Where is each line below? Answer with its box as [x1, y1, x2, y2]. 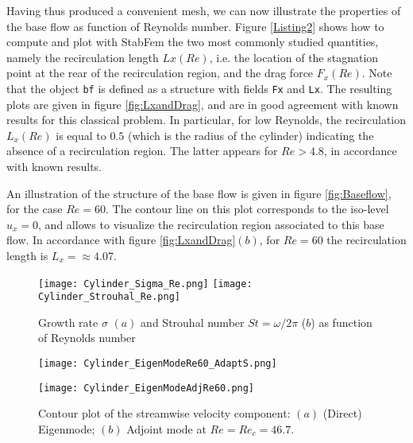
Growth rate [38, 313, 98, 330]
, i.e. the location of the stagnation [209, 49, 379, 65]
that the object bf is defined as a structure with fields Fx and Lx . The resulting [6, 80, 392, 96]
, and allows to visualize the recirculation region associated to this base [38, 216, 384, 232]
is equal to [56, 126, 106, 143]
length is [6, 247, 48, 263]
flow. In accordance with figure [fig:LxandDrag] [6, 231, 236, 248]
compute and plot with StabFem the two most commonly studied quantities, [6, 33, 379, 50]
